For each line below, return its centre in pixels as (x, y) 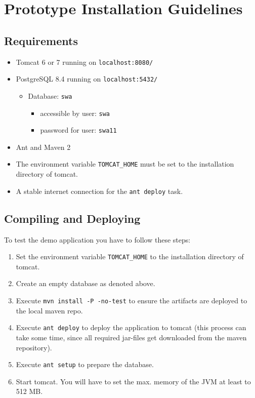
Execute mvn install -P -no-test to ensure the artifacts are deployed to (132, 300)
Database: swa (50, 95)
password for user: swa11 (78, 130)
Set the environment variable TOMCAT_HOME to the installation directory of (130, 256)
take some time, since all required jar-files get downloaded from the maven (131, 337)
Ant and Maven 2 (43, 147)
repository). (34, 347)
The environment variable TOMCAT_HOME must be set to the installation (125, 164)
